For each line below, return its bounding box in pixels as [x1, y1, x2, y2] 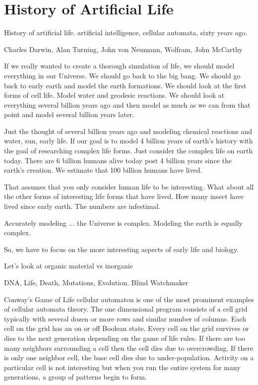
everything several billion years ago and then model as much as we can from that [4, 99, 251, 110]
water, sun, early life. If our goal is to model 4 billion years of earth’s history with [4, 135, 253, 146]
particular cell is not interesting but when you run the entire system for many [4, 362, 241, 372]
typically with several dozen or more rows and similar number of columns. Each [4, 313, 246, 323]
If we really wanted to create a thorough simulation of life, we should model [4, 61, 235, 71]
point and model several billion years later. [4, 109, 134, 120]
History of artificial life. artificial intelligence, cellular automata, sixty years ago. [4, 27, 248, 38]
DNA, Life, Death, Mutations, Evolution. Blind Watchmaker [4, 277, 189, 287]
